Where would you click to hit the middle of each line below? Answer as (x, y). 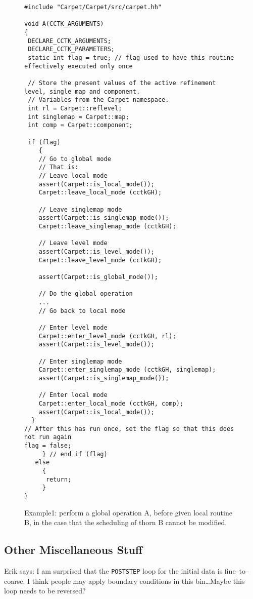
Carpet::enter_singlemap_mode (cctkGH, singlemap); (127, 370)
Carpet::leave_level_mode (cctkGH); (100, 260)
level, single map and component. (82, 91)
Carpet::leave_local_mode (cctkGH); (100, 193)
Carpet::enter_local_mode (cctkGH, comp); (111, 403)
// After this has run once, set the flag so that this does (129, 429)
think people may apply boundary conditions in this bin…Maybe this (138, 581)
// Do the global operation (86, 294)
